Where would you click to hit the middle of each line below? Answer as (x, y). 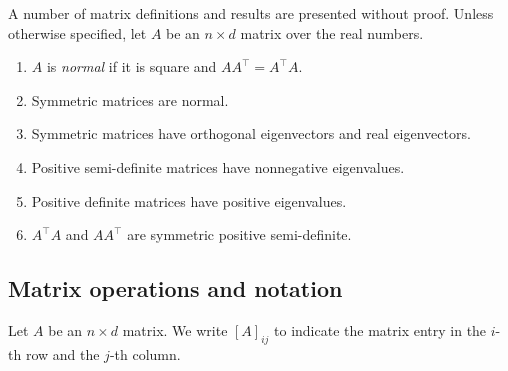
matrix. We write (175, 329)
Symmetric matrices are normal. (130, 99)
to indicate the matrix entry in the (380, 329)
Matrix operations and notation (175, 288)
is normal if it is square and (131, 66)
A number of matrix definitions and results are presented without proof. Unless (251, 13)
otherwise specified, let (77, 32)
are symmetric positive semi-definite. (239, 234)
